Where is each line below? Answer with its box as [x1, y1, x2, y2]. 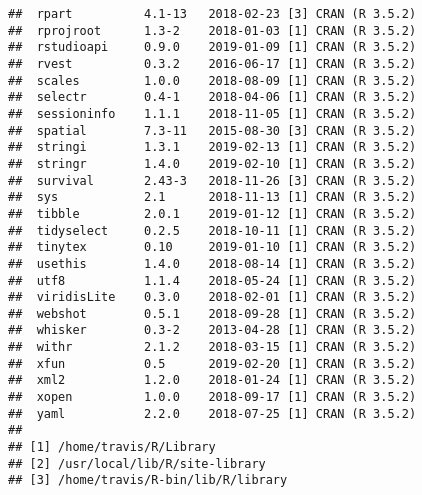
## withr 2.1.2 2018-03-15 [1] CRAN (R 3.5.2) [8, 340, 417, 355]
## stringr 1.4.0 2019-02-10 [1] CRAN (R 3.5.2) [8, 156, 417, 171]
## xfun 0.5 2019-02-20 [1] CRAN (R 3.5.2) [8, 356, 417, 371]
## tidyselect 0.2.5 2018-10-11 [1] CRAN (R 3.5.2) [8, 223, 417, 238]
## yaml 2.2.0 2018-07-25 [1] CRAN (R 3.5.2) [8, 406, 417, 421]
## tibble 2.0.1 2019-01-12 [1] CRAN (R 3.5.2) [8, 206, 417, 221]
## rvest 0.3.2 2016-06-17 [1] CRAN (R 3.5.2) [8, 56, 417, 71]
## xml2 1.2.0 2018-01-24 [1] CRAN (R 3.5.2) [8, 373, 417, 388]
